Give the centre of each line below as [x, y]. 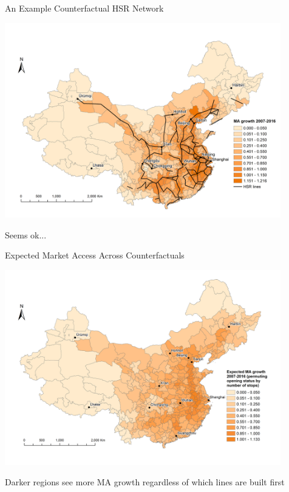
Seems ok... [26, 234]
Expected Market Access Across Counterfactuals [95, 255]
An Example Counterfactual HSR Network [84, 8]
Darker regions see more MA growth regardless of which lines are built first [145, 482]
